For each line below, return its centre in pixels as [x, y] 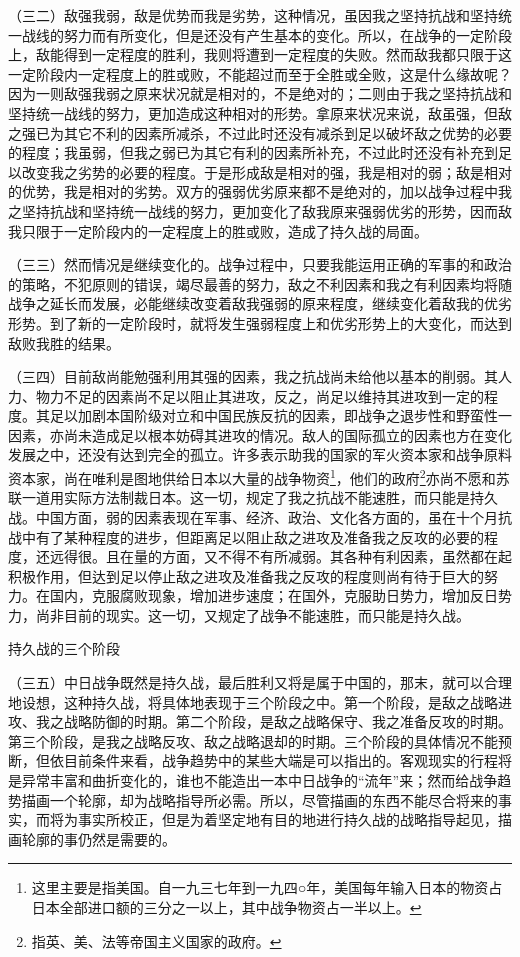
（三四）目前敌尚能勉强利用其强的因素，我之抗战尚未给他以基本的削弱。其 [253, 376]
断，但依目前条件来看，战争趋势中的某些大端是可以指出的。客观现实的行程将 [260, 760]
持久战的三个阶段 [64, 648]
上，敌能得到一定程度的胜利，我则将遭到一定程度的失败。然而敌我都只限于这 [260, 54]
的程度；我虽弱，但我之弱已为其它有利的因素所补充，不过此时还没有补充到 [253, 152]
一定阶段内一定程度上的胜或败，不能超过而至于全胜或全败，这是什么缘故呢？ [260, 73]
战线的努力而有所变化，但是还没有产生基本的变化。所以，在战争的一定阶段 [266, 34]
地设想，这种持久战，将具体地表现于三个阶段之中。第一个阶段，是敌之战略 [253, 701]
